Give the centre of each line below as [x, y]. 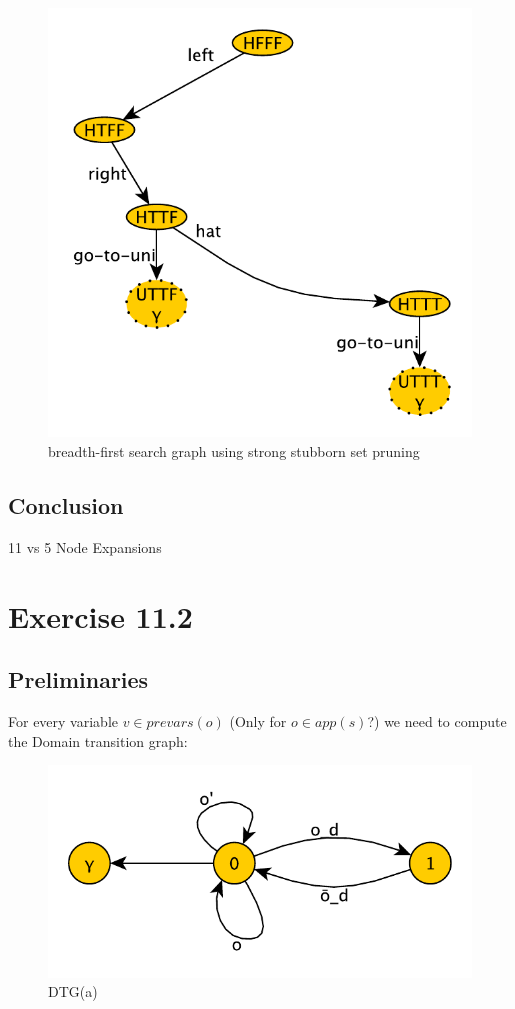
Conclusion [66, 504]
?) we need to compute [437, 720]
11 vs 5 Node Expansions [85, 546]
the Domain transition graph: [98, 740]
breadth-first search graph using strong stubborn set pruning [234, 450]
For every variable [63, 720]
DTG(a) [73, 991]
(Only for [258, 720]
